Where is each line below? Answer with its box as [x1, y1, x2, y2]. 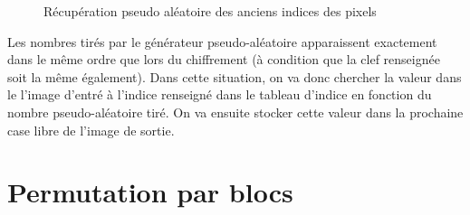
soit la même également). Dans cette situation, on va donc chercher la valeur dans [7, 67, 462, 86]
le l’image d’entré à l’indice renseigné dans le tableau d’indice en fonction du [7, 85, 432, 104]
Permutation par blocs [7, 173, 293, 210]
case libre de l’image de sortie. [7, 120, 175, 139]
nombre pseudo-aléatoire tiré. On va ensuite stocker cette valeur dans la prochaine [7, 102, 464, 121]
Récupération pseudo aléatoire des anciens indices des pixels [43, 2, 377, 20]
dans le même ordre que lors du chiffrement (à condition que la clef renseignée [7, 50, 440, 69]
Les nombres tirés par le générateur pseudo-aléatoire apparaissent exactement [7, 32, 437, 51]
